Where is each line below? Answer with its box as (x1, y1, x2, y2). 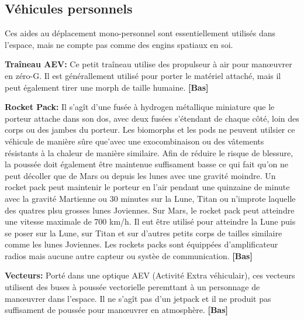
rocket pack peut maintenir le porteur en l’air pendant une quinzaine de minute (5, 181, 290, 193)
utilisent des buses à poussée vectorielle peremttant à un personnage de (5, 281, 260, 293)
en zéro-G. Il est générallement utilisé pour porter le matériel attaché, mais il (5, 69, 281, 81)
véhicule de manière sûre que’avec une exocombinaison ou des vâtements (5, 135, 264, 147)
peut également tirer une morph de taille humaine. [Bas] (5, 81, 209, 93)
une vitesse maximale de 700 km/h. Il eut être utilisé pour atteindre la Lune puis (5, 215, 296, 228)
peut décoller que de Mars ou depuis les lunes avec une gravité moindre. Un (5, 169, 276, 181)
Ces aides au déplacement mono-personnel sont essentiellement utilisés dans (5, 27, 276, 39)
